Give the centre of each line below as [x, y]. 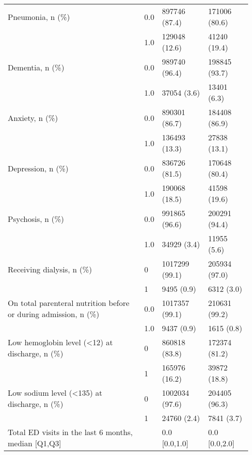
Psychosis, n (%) [36, 219]
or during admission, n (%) [54, 314]
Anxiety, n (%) [33, 118]
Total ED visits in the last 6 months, [70, 432]
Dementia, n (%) [36, 67]
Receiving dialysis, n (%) [50, 269]
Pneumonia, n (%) [39, 17]
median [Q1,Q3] [35, 443]
